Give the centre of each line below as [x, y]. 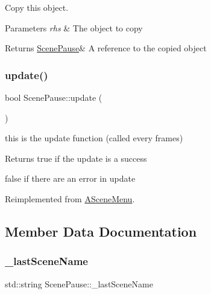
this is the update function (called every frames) [94, 138]
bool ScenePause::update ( [54, 97]
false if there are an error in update [70, 178]
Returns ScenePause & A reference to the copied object [106, 48]
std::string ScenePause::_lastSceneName [79, 283]
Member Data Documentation [101, 231]
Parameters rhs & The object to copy [74, 27]
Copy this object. [37, 7]
